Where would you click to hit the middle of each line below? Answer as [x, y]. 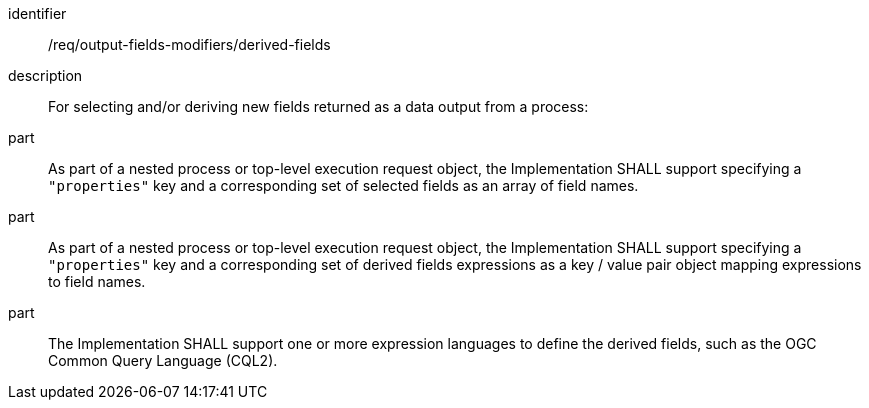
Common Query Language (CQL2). [163, 360]
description [45, 75]
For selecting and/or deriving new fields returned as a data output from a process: [318, 106]
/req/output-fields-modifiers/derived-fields [189, 44]
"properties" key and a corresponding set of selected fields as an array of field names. [343, 185]
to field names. [97, 281]
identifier [37, 13]
